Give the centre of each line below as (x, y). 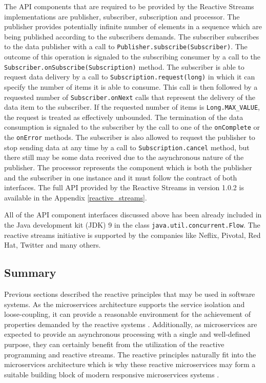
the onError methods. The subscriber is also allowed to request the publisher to (130, 137)
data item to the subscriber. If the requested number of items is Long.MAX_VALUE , (132, 107)
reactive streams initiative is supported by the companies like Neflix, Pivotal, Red (132, 235)
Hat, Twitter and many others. (53, 245)
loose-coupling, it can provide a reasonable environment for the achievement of (127, 314)
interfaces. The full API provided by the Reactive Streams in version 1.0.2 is (124, 187)
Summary (30, 273)
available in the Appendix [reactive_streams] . (76, 197)
